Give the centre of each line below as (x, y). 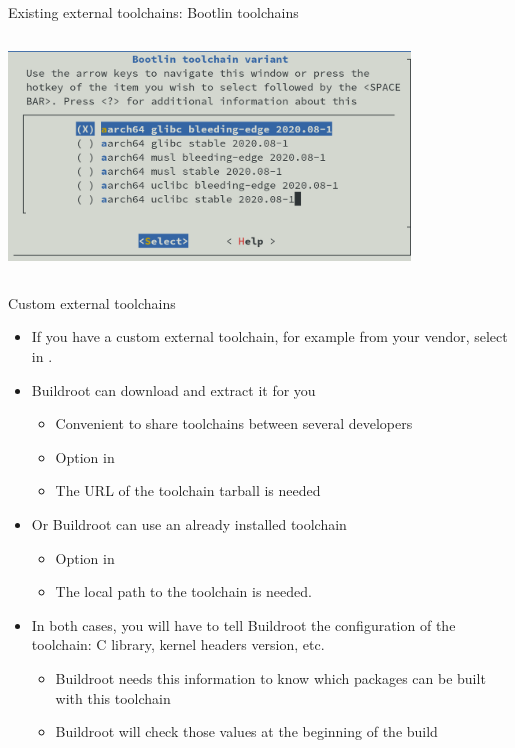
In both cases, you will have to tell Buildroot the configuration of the (243, 624)
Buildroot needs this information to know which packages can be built (270, 677)
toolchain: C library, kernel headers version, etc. (178, 644)
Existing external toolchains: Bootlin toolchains (153, 12)
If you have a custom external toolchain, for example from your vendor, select (269, 336)
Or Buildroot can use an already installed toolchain (189, 523)
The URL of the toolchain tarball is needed (188, 490)
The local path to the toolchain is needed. (183, 591)
